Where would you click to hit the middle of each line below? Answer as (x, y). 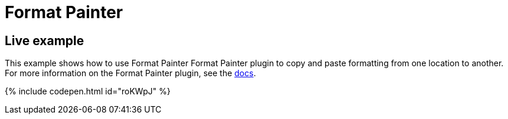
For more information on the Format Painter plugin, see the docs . (130, 73)
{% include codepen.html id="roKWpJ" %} (88, 91)
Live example (45, 40)
